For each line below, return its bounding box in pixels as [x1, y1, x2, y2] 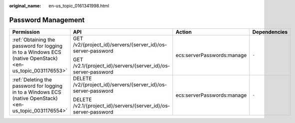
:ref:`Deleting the [12, 76, 52, 83]
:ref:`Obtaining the [12, 36, 55, 43]
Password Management [9, 15, 85, 24]
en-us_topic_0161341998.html [48, 3, 109, 8]
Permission [12, 28, 40, 35]
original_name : [9, 3, 41, 8]
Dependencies [252, 28, 288, 35]
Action [175, 28, 192, 35]
